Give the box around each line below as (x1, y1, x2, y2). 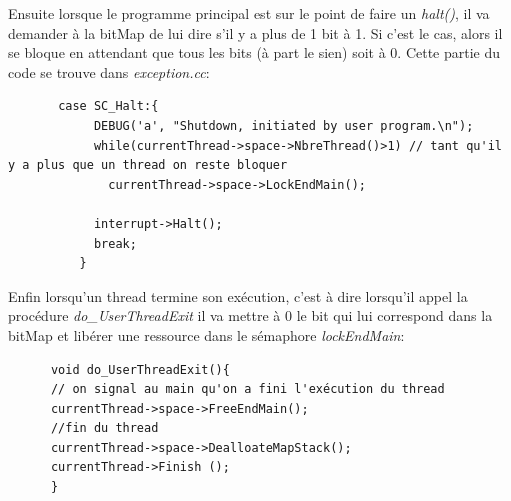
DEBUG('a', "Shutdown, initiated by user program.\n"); (93, 118, 474, 133)
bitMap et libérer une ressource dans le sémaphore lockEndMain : (8, 324, 405, 345)
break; (93, 236, 137, 251)
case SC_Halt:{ (58, 99, 159, 114)
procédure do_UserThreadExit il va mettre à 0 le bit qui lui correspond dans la (8, 305, 493, 326)
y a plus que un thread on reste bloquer (8, 158, 288, 173)
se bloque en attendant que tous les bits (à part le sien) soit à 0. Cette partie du (8, 42, 501, 63)
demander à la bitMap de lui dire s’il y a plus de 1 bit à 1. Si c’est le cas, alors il (8, 22, 503, 43)
